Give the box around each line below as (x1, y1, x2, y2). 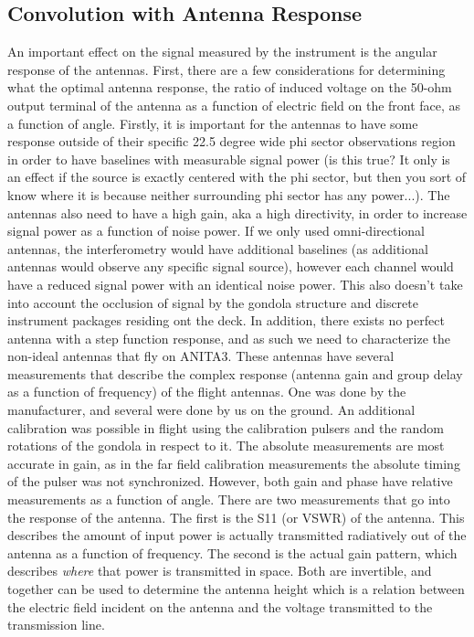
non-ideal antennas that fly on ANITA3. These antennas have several (7, 346, 395, 366)
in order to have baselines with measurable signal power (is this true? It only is (7, 149, 450, 168)
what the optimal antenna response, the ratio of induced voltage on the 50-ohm (7, 78, 452, 97)
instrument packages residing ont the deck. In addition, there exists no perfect (7, 311, 445, 330)
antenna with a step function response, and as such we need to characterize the (7, 328, 451, 347)
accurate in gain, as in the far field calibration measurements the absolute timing (7, 453, 460, 472)
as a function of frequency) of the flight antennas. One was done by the (7, 382, 406, 401)
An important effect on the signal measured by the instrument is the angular (7, 42, 437, 61)
